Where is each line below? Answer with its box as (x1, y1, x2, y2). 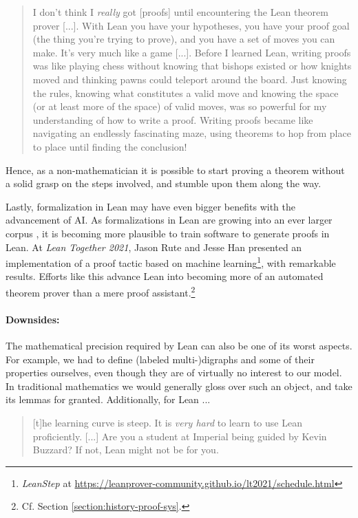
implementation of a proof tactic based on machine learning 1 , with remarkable (6, 254, 336, 270)
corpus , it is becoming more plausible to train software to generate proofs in (6, 226, 330, 240)
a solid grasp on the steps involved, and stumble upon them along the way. (6, 176, 322, 191)
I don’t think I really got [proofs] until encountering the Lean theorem (32, 5, 328, 19)
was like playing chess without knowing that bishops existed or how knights (32, 58, 352, 73)
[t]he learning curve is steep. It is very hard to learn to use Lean (32, 415, 302, 429)
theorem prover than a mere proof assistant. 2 (6, 283, 196, 299)
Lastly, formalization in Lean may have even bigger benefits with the (6, 199, 296, 213)
